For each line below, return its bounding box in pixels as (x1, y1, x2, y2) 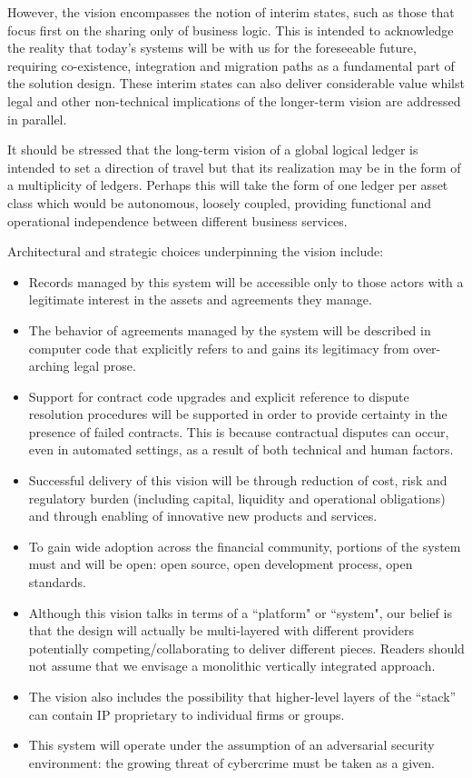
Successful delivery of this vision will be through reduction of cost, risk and (28, 471, 447, 490)
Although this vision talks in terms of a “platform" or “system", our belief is (28, 603, 452, 622)
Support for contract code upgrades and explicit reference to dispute (28, 386, 409, 405)
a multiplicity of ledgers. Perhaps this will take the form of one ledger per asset (7, 175, 448, 194)
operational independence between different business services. (7, 211, 348, 230)
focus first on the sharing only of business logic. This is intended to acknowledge (7, 20, 454, 39)
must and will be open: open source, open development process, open (28, 554, 413, 574)
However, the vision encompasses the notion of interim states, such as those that (7, 3, 455, 21)
